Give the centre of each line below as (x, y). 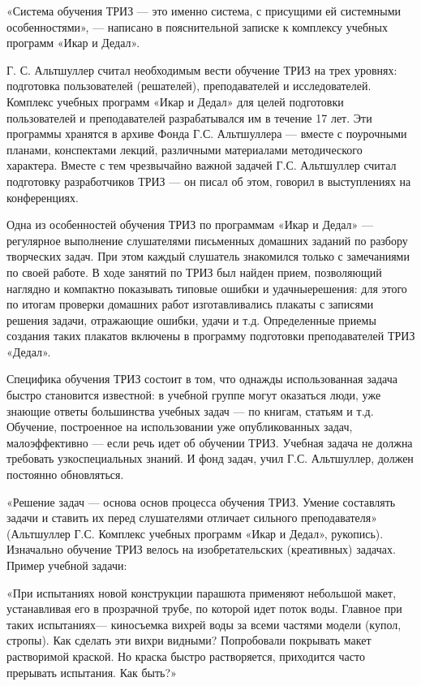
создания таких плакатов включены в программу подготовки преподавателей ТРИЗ (211, 336)
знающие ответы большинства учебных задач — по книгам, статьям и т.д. (190, 410)
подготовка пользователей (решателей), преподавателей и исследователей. (189, 86)
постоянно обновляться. (65, 475)
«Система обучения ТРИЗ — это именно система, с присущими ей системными (204, 11)
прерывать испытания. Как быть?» (92, 672)
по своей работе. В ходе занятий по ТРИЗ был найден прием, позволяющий (194, 272)
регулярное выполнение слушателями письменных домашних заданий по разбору (207, 240)
